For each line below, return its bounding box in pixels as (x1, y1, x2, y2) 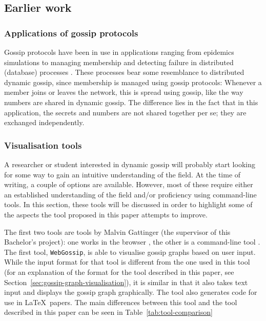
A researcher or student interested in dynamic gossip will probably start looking (4, 158, 255, 169)
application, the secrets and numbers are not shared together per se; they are (4, 107, 247, 117)
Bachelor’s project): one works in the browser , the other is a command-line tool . (4, 236, 260, 247)
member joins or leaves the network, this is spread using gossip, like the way (4, 87, 243, 97)
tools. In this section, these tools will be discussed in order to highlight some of (4, 199, 253, 210)
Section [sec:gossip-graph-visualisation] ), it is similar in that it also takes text (4, 276, 248, 287)
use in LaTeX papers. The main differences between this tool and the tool (4, 296, 237, 307)
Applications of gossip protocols (4, 26, 138, 39)
